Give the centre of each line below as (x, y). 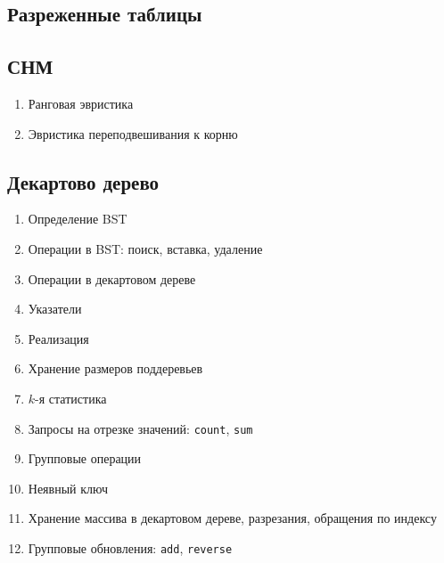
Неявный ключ (68, 488)
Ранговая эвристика (81, 103)
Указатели (55, 309)
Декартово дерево (83, 181)
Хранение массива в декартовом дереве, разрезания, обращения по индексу (232, 518)
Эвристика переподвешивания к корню (133, 133)
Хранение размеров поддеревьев (115, 368)
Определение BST (78, 219)
